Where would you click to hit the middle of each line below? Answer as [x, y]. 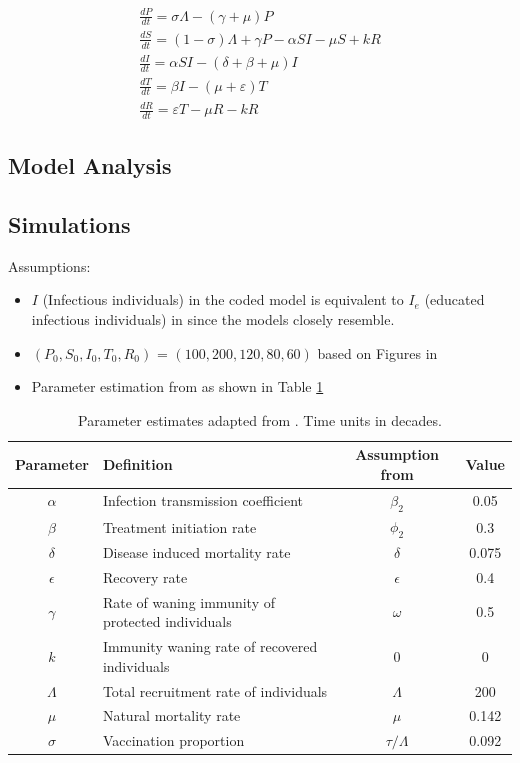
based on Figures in [377, 352]
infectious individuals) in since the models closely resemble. [213, 319]
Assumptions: [49, 265]
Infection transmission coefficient [203, 500]
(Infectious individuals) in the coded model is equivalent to [223, 299]
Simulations [69, 224]
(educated [454, 299]
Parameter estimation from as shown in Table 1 [177, 386]
